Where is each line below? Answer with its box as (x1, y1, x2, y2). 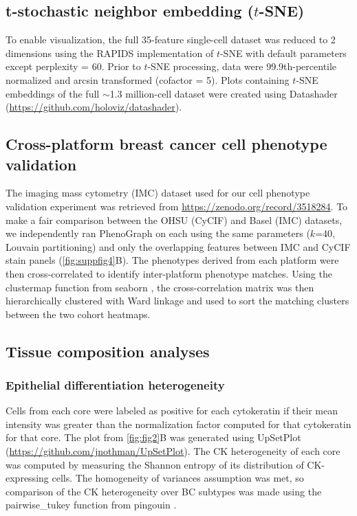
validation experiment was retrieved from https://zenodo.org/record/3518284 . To (6, 199, 348, 213)
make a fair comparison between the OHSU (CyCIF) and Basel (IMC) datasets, (6, 212, 343, 227)
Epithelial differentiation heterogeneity (6, 377, 225, 393)
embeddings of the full (6, 86, 100, 100)
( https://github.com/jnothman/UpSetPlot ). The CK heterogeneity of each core (6, 444, 340, 458)
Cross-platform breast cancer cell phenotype (6, 133, 327, 155)
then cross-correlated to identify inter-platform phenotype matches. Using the (6, 266, 332, 280)
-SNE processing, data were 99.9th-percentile (147, 59, 337, 74)
